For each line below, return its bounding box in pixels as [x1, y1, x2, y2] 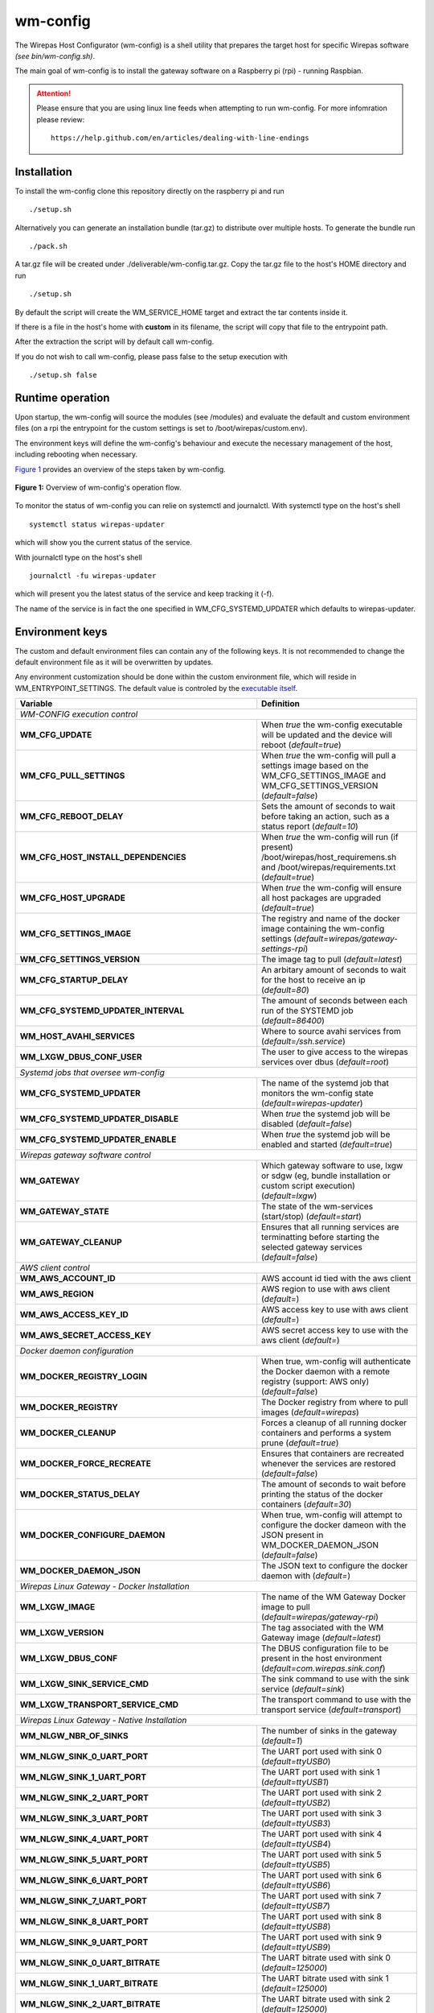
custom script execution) [261, 1180, 355, 1192]
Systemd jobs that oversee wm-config [19, 1067, 165, 1078]
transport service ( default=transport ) [261, 1704, 402, 1715]
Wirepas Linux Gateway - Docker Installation [19, 1581, 190, 1592]
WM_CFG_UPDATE [19, 730, 92, 741]
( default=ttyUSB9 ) [261, 1941, 331, 1953]
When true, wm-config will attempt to [261, 1510, 403, 1521]
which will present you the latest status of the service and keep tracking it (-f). [14, 589, 275, 599]
